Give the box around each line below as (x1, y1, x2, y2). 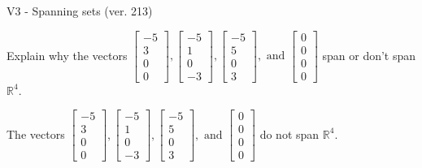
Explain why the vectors (7, 46, 128, 63)
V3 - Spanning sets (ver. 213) (7, 2, 153, 19)
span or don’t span (322, 46, 416, 63)
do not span (259, 125, 320, 142)
